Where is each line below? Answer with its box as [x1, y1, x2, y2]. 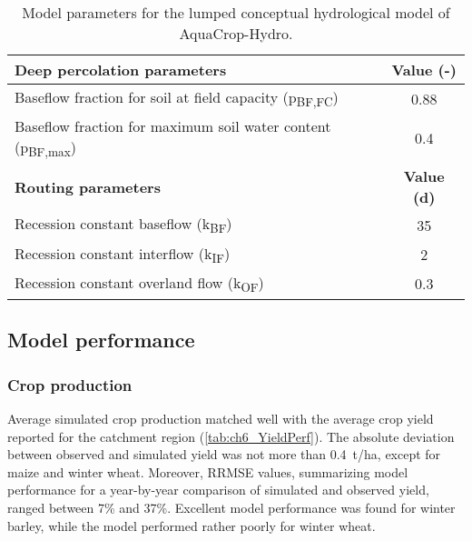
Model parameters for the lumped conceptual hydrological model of [22, 2, 450, 23]
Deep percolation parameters [15, 59, 227, 80]
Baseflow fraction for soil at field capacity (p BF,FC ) [15, 86, 339, 111]
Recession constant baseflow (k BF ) [15, 213, 232, 237]
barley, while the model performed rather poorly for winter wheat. [7, 516, 376, 535]
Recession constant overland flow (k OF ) [15, 271, 264, 296]
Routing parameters [15, 175, 161, 197]
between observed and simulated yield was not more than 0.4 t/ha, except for [7, 445, 441, 464]
